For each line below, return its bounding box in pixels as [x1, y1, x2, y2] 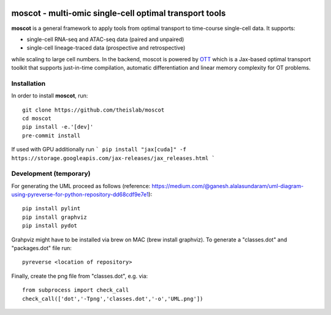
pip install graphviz [22, 213, 87, 221]
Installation [11, 79, 46, 88]
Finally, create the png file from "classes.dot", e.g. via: [11, 272, 148, 279]
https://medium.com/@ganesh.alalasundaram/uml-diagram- [151, 182, 304, 189]
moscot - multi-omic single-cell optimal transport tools [11, 8, 226, 18]
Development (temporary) [11, 169, 91, 178]
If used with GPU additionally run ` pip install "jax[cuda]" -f [11, 146, 186, 153]
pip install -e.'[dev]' [22, 123, 94, 131]
